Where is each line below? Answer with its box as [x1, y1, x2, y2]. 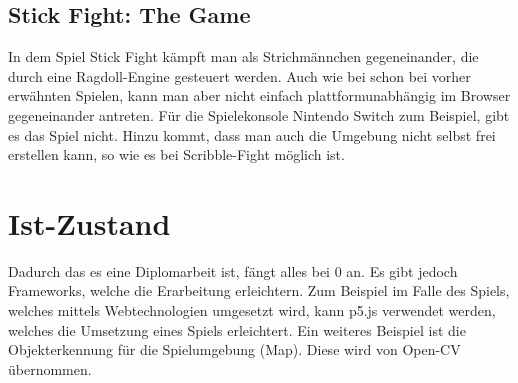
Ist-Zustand [8, 202, 171, 243]
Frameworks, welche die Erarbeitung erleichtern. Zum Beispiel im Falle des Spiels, [8, 280, 510, 301]
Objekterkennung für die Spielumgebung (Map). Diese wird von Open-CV [8, 339, 461, 360]
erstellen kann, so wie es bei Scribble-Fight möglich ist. [8, 144, 345, 165]
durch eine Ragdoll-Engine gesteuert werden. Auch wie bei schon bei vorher [8, 65, 471, 86]
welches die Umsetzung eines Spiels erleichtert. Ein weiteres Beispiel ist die [8, 319, 466, 340]
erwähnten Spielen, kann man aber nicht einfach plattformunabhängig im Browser [8, 85, 511, 106]
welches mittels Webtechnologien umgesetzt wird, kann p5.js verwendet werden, [8, 300, 496, 321]
